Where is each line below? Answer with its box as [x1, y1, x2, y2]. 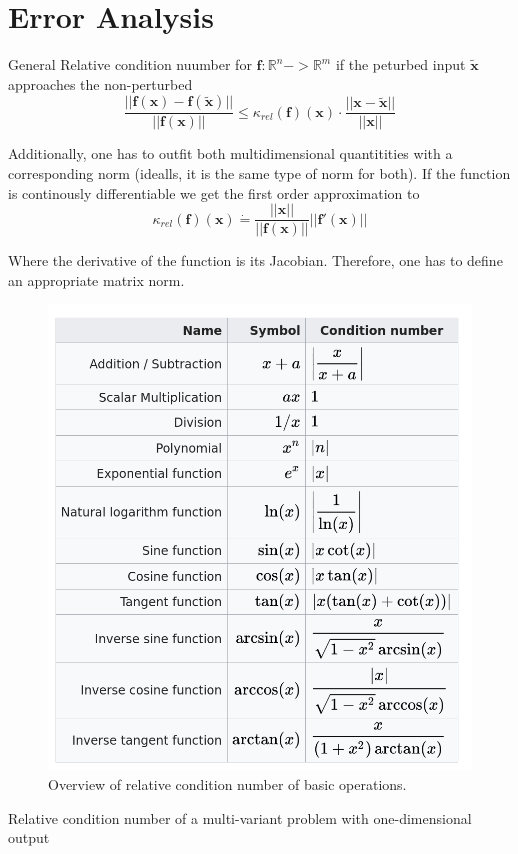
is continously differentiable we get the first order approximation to [8, 182, 420, 203]
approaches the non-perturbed [8, 73, 193, 94]
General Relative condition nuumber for [8, 54, 252, 75]
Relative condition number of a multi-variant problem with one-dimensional [8, 807, 472, 828]
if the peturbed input [335, 54, 466, 75]
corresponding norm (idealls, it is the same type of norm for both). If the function [8, 162, 511, 183]
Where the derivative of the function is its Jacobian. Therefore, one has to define [8, 250, 503, 271]
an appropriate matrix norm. [8, 269, 185, 290]
